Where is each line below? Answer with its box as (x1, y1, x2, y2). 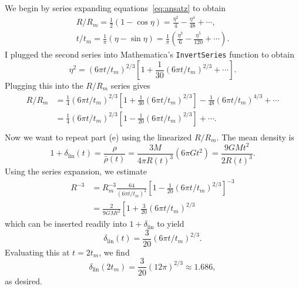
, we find (99, 246, 130, 258)
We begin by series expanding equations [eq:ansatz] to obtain (5, 2, 226, 14)
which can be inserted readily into (5, 217, 127, 230)
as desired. (5, 274, 42, 287)
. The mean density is (216, 130, 294, 143)
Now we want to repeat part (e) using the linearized (5, 130, 192, 143)
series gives (110, 79, 150, 91)
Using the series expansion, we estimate (5, 165, 147, 177)
